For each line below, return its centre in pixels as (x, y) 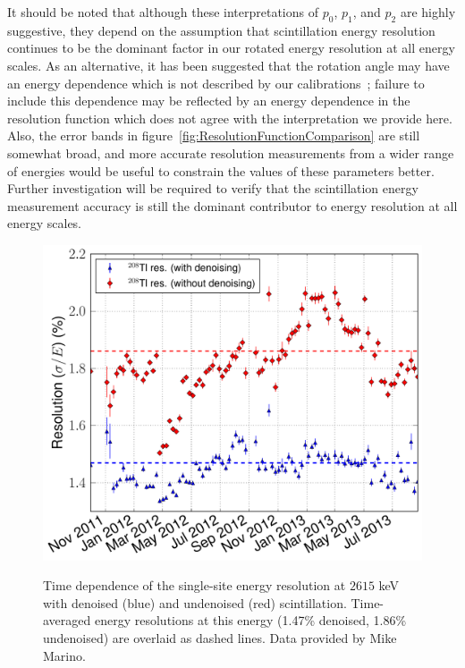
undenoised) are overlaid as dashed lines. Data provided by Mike (220, 638)
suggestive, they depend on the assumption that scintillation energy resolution (221, 30)
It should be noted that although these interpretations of (163, 12)
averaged (67, 620)
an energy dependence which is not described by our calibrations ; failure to (216, 83)
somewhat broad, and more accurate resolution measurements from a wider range (231, 152)
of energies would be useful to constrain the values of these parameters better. (221, 170)
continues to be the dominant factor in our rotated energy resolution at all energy (231, 48)
